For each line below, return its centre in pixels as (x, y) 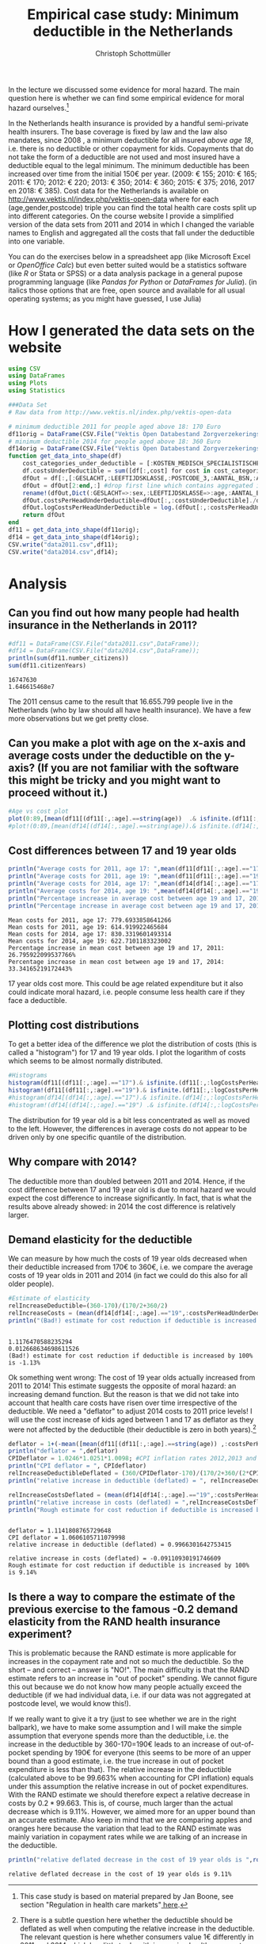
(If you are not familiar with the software (138, 768)
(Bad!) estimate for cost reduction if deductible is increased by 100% (131, 1356)
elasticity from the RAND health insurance (114, 1622)
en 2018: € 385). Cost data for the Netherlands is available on (108, 190)
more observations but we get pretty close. (78, 718)
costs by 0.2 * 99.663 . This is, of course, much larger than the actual (121, 1803)
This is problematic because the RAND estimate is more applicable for (122, 1653)
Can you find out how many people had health (124, 613)
